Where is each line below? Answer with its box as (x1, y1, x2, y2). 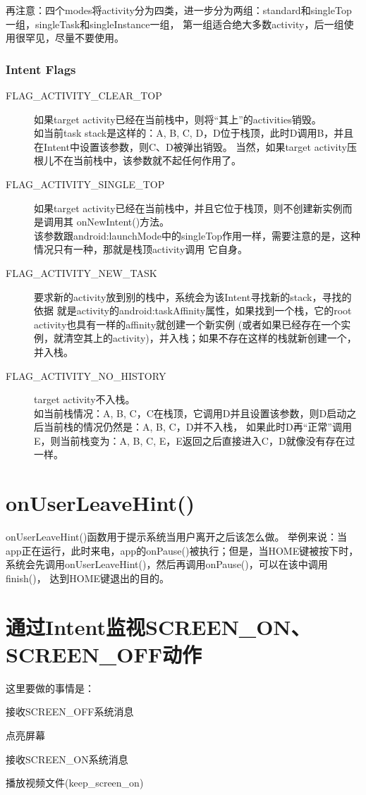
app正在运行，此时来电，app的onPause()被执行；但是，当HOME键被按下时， (6, 543, 359, 557)
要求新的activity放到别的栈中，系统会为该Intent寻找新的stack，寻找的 (34, 289, 352, 304)
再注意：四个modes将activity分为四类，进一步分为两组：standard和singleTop (6, 3, 352, 17)
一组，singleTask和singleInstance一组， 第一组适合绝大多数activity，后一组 (6, 16, 344, 31)
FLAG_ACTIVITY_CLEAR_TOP (6, 88, 162, 102)
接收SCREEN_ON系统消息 (6, 751, 128, 766)
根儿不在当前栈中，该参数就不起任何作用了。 (34, 153, 241, 168)
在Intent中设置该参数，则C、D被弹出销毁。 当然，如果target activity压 (34, 139, 357, 154)
